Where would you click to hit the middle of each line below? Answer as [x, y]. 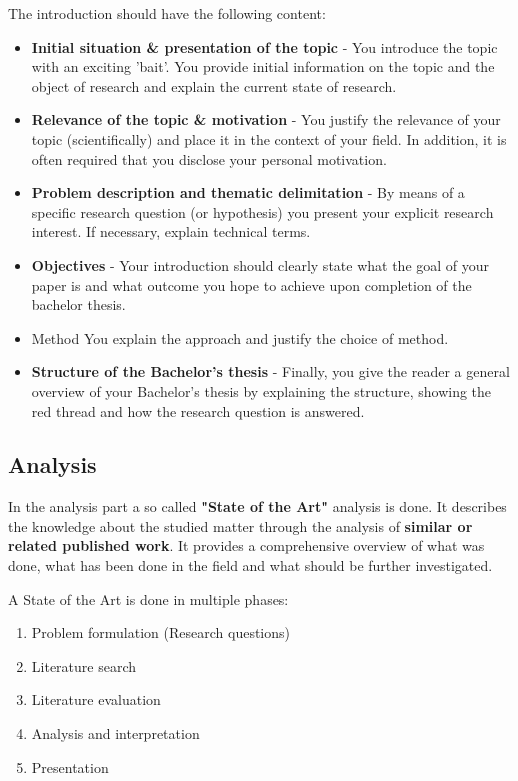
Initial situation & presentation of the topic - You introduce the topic [264, 46]
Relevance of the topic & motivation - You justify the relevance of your [266, 119]
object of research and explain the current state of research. [214, 85]
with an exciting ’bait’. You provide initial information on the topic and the [263, 66]
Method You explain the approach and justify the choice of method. [240, 337]
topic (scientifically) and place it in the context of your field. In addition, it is [269, 138]
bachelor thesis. [78, 304]
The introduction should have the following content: [167, 13]
